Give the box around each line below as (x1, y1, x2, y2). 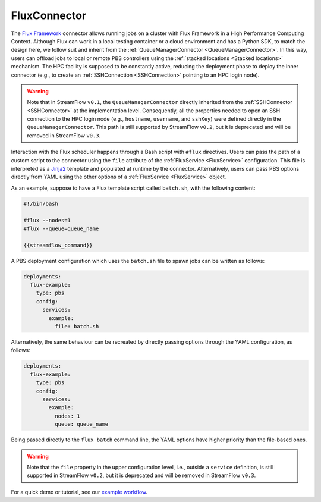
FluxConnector (11, 9, 87, 22)
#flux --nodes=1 (23, 217, 71, 224)
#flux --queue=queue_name (23, 225, 99, 232)
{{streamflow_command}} (23, 241, 93, 249)
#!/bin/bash (23, 200, 59, 207)
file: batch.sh (54, 323, 99, 330)
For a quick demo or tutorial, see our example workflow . (11, 488, 148, 495)
